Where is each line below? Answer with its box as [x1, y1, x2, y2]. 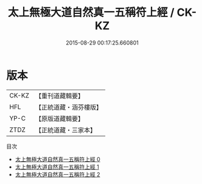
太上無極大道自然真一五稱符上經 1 [15, 163, 99, 171]
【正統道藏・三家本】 [35, 126, 96, 134]
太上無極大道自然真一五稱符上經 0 [15, 155, 100, 163]
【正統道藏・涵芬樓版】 [35, 103, 102, 111]
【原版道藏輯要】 [35, 114, 84, 122]
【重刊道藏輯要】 [35, 91, 84, 100]
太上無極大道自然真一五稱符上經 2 [15, 171, 100, 178]
